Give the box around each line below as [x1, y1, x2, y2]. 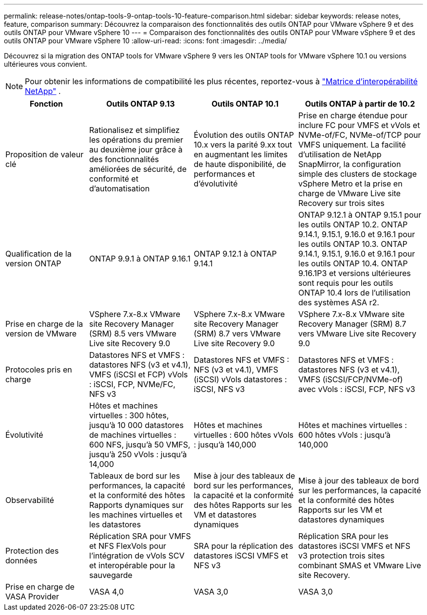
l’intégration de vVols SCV [89, 551, 185, 560]
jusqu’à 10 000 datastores [89, 420, 184, 430]
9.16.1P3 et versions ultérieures [298, 268, 411, 278]
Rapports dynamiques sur [89, 500, 184, 510]
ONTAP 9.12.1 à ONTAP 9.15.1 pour [298, 210, 422, 220]
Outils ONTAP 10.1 [212, 99, 279, 109]
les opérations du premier [89, 135, 183, 145]
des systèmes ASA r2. [298, 298, 379, 307]
